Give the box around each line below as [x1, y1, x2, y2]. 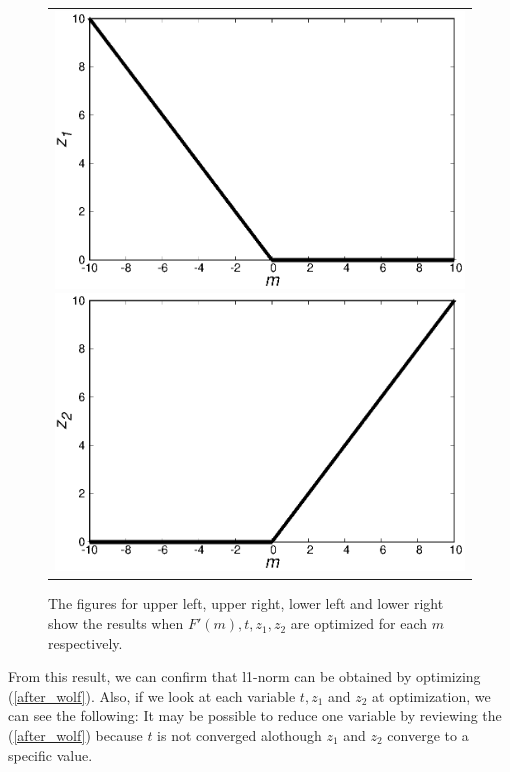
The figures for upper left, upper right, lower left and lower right [48, 593, 444, 614]
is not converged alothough [157, 725, 322, 746]
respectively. [48, 632, 123, 653]
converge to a [387, 725, 469, 746]
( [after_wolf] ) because [8, 725, 143, 746]
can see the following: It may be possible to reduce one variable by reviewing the [8, 705, 502, 726]
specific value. [8, 744, 93, 765]
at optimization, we [372, 685, 491, 706]
